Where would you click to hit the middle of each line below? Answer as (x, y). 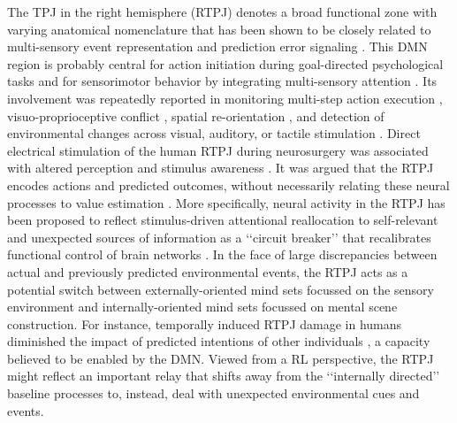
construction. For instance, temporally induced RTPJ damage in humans (205, 323)
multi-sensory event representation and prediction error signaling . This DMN (217, 46)
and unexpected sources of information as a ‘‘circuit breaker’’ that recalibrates (219, 237)
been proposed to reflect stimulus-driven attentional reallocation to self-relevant (223, 220)
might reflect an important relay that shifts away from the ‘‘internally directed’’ (224, 376)
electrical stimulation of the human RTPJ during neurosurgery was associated (218, 150)
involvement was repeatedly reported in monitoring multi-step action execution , (225, 98)
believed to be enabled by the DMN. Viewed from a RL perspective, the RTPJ (221, 358)
